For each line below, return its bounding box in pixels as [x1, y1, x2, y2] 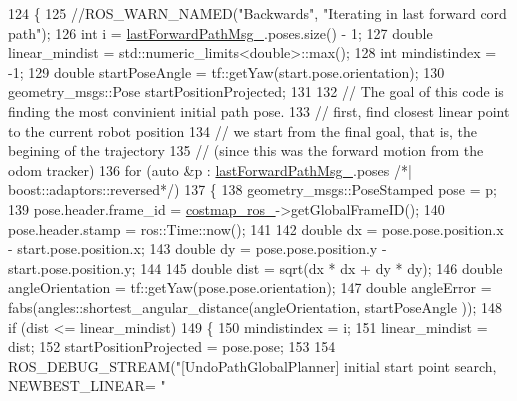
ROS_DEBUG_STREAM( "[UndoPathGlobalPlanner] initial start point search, [8, 355, 497, 376]
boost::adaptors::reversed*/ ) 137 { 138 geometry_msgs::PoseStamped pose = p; [8, 179, 497, 200]
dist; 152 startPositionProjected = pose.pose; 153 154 [8, 336, 336, 357]
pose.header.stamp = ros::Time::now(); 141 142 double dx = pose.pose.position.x [8, 218, 504, 239]
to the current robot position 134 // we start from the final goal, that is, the [8, 120, 478, 141]
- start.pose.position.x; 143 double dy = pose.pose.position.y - [8, 238, 387, 259]
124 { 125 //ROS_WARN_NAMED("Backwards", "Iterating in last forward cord [8, 3, 507, 23]
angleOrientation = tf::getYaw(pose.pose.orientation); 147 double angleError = [8, 277, 492, 298]
